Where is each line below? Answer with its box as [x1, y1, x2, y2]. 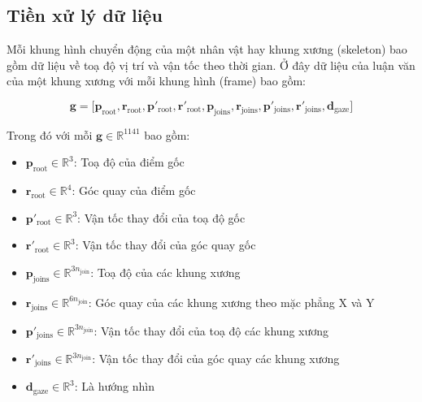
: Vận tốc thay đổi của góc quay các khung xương [92, 350, 340, 366]
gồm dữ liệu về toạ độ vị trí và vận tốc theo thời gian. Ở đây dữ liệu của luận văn [7, 56, 415, 73]
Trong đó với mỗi [7, 126, 93, 143]
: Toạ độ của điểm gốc [73, 153, 185, 171]
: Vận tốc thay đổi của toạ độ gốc [77, 209, 246, 226]
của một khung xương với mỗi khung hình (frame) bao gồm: [7, 72, 306, 89]
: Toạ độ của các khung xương [90, 263, 241, 280]
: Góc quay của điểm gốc [72, 182, 196, 199]
